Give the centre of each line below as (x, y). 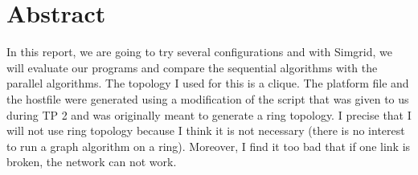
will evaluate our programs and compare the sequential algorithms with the (192, 67)
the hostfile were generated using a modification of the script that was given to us (208, 98)
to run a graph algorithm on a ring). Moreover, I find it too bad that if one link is (209, 146)
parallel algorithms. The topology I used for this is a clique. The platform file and (208, 83)
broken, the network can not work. (92, 162)
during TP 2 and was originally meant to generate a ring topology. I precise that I (209, 114)
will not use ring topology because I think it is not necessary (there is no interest (206, 130)
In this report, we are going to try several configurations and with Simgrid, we (200, 52)
